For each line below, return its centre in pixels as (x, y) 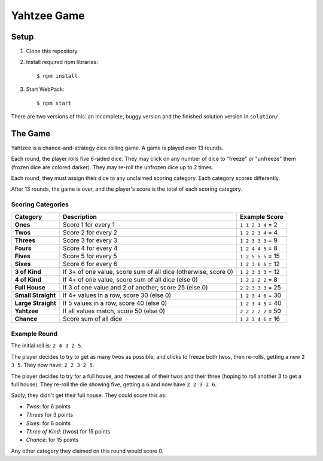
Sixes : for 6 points (48, 423)
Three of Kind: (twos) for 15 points (68, 431)
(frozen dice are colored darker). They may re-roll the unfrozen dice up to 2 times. (112, 167)
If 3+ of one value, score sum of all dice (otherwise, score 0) (148, 271)
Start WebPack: (45, 89)
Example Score (262, 216)
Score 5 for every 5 (90, 256)
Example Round (34, 334)
